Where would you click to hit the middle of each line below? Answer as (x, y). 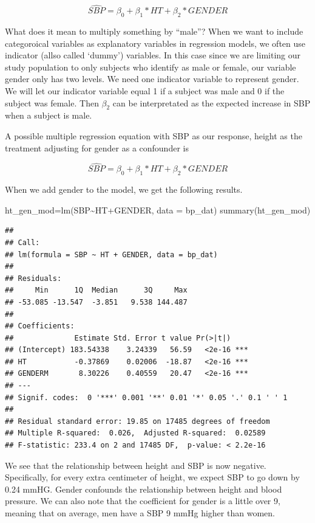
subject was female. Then (52, 102)
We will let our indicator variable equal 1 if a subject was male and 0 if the (145, 90)
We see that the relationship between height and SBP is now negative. (136, 465)
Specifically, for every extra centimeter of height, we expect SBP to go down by (152, 477)
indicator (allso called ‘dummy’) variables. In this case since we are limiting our (153, 55)
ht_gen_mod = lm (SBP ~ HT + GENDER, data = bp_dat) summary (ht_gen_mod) (158, 210)
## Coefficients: (40, 326)
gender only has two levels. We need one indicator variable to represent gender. (152, 79)
